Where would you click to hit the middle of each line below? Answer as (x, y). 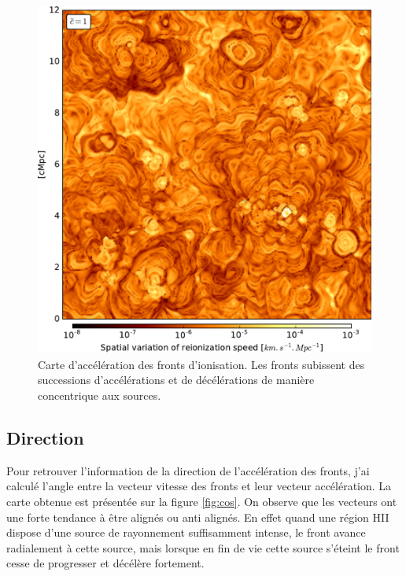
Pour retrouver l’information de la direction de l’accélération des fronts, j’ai (188, 470)
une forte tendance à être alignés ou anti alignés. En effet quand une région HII (198, 517)
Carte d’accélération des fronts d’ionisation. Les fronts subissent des (201, 364)
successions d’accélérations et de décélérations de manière (176, 380)
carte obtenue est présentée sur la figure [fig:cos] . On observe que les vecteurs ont (202, 501)
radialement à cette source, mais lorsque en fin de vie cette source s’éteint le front (203, 547)
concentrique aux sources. (100, 395)
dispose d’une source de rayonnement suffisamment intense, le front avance (186, 532)
